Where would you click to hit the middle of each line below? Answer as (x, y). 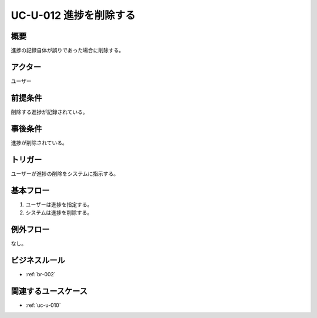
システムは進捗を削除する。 (59, 212)
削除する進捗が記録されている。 (49, 112)
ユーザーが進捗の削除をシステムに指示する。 (65, 173)
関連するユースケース (49, 291)
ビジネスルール (38, 260)
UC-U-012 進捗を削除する (73, 15)
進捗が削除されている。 (39, 143)
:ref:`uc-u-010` (43, 305)
